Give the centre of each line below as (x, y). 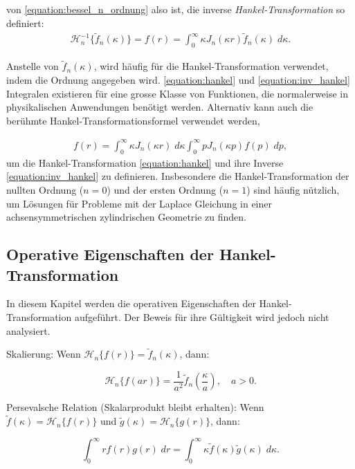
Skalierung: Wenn (44, 354)
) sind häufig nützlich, (293, 189)
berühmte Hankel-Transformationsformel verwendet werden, (133, 120)
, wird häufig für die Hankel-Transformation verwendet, (211, 66)
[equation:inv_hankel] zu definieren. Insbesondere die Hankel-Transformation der (178, 176)
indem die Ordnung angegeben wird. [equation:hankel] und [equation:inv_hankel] (178, 80)
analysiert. (28, 330)
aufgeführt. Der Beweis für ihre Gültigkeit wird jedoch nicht (202, 316)
